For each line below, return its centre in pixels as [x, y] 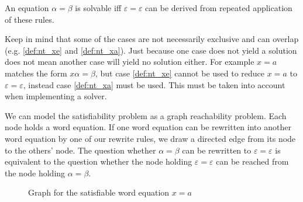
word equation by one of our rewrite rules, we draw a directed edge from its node [150, 138]
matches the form [36, 73]
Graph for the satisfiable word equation [99, 192]
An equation [27, 8]
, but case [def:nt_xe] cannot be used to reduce [180, 73]
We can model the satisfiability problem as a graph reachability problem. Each [146, 115]
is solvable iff [98, 8]
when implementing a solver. [56, 96]
